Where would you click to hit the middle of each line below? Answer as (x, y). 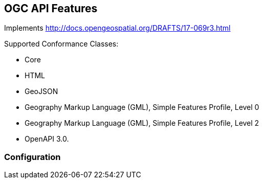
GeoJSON (41, 91)
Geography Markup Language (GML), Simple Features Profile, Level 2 (142, 123)
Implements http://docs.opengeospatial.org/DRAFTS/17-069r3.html (117, 28)
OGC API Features (51, 8)
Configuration (32, 157)
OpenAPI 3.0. (47, 139)
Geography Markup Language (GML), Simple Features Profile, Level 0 (142, 107)
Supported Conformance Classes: (61, 44)
